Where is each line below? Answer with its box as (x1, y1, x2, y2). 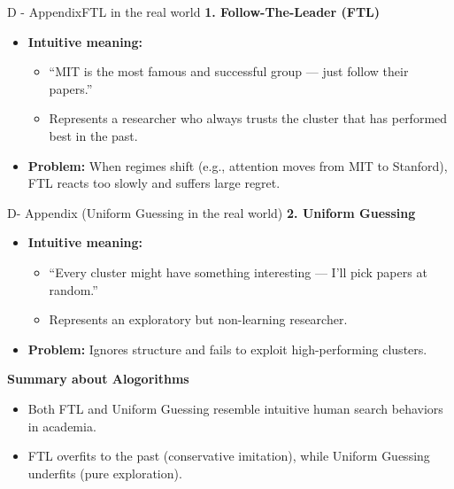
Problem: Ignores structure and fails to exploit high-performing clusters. (27, 339, 427, 358)
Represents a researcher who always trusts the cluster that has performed (49, 109, 448, 128)
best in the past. (49, 126, 138, 144)
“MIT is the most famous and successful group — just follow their (49, 62, 409, 81)
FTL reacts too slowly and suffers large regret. (27, 174, 281, 192)
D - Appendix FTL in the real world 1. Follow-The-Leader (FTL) (7, 3, 381, 20)
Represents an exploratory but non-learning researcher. (49, 310, 348, 329)
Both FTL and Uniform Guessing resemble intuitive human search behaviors (27, 399, 443, 417)
